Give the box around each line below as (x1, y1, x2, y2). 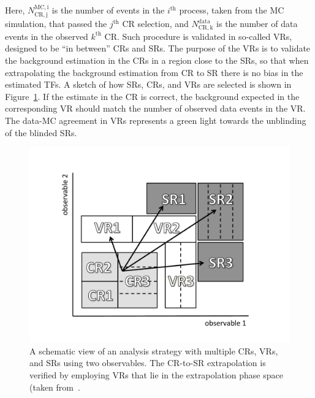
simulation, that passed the (5, 17, 107, 30)
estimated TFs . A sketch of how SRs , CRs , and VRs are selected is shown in (5, 78, 292, 91)
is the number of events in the (51, 4, 165, 16)
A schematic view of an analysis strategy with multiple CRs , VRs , (29, 344, 278, 357)
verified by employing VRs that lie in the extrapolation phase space (29, 369, 283, 381)
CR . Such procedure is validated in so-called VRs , (104, 29, 292, 42)
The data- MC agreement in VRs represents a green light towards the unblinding (5, 114, 306, 127)
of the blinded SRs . (5, 126, 77, 139)
